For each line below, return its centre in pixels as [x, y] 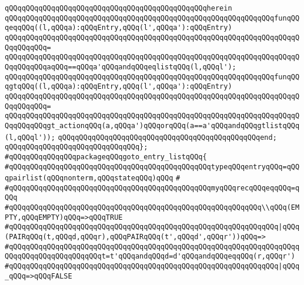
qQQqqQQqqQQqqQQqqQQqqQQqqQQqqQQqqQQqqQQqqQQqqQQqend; [167, 137]
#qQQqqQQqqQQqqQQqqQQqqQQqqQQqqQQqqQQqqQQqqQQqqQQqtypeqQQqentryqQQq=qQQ [152, 167]
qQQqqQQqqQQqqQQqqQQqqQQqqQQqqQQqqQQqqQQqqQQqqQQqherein [118, 8]
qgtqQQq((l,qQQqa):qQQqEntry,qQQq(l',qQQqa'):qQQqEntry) [118, 87]
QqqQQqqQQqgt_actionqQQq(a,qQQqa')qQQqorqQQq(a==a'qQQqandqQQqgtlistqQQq [152, 125]
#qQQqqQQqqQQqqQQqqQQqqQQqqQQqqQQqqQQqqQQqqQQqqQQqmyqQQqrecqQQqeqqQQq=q [152, 188]
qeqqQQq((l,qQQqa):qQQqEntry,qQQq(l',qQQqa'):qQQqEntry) [118, 28]
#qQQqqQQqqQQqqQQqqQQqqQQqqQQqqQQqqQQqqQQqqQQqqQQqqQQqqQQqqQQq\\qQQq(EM [152, 208]
